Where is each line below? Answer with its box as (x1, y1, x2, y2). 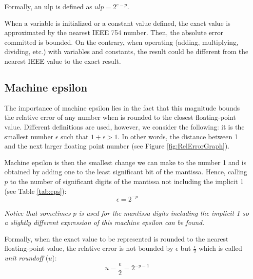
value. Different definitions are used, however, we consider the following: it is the (4, 121, 245, 131)
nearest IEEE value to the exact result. (4, 56, 121, 66)
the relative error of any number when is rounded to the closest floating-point (4, 112, 236, 122)
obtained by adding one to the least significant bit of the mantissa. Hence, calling (4, 167, 248, 177)
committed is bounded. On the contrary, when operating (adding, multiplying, (4, 37, 238, 47)
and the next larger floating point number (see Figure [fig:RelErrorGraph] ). (4, 141, 230, 151)
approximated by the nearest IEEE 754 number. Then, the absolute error (4, 27, 223, 37)
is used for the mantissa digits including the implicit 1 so (78, 207, 249, 218)
